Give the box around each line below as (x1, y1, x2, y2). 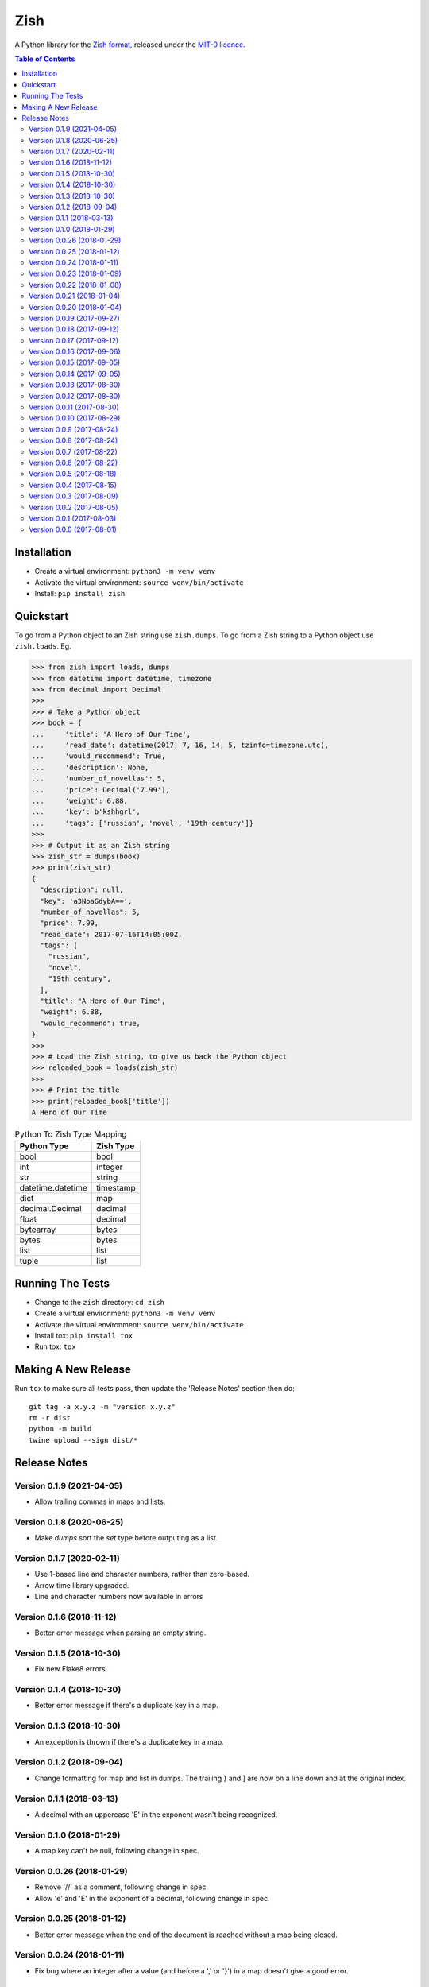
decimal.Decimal (19, 1203, 83, 1214)
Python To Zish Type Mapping (14, 1129, 127, 1140)
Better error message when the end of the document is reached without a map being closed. (34, 1930, 338, 1939)
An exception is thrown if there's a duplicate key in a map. (34, 1737, 224, 1746)
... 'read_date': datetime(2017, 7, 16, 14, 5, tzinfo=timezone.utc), (31, 741, 330, 750)
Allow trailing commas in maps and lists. (34, 1497, 166, 1506)
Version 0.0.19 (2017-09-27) (29, 313, 121, 323)
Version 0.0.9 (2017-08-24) (29, 424, 118, 434)
